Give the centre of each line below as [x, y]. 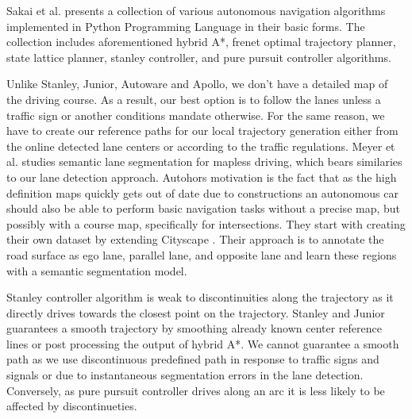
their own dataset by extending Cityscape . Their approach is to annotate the [195, 239]
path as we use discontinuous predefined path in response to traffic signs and [193, 359]
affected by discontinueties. [72, 406]
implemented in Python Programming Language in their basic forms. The [186, 26]
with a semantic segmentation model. [97, 270]
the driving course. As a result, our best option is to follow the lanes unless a [194, 99]
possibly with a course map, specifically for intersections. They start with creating [206, 223]
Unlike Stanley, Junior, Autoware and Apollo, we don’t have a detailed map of [197, 84]
